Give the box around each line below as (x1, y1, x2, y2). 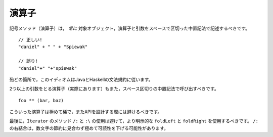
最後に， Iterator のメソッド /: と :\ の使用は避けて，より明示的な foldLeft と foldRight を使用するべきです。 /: (9, 118, 259, 124)
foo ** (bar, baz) (18, 98, 64, 103)
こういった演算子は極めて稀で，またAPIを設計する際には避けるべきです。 (9, 109, 162, 115)
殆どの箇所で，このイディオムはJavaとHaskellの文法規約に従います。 (9, 76, 153, 82)
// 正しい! (18, 37, 42, 42)
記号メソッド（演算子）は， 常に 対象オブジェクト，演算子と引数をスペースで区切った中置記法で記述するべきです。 (9, 25, 250, 31)
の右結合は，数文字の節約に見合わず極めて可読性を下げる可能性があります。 (9, 125, 169, 131)
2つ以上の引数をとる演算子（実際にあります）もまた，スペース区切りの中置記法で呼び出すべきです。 (9, 86, 219, 92)
